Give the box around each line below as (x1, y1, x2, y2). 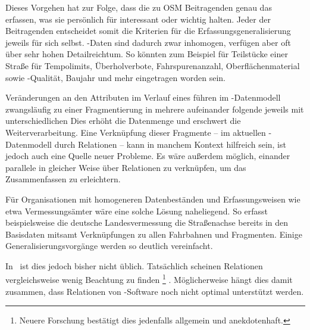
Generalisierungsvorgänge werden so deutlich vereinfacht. (5, 239, 213, 252)
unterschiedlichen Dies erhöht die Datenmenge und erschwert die (5, 114, 241, 127)
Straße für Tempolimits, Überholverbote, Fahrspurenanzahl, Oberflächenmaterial (5, 59, 300, 71)
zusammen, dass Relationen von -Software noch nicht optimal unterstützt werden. (5, 285, 304, 297)
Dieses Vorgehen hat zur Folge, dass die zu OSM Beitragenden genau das (5, 1, 272, 13)
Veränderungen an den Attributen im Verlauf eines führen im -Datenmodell (5, 91, 281, 104)
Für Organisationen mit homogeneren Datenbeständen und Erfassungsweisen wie (5, 192, 300, 205)
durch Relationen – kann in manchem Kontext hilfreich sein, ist (54, 138, 286, 150)
